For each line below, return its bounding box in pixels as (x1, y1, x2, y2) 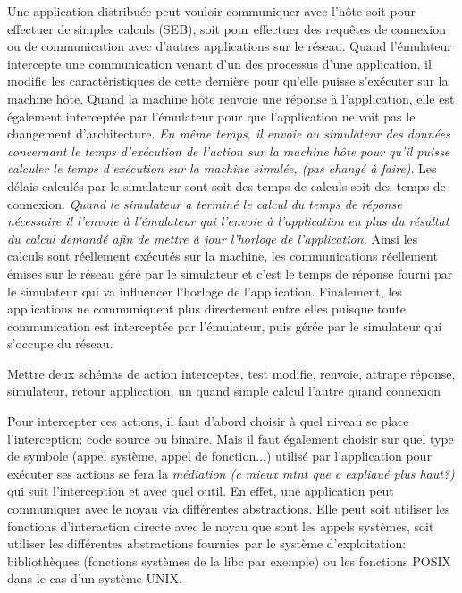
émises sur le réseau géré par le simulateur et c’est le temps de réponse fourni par (7, 263, 453, 282)
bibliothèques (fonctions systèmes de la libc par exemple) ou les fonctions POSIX (7, 551, 451, 570)
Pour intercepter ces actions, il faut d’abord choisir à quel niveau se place (7, 412, 409, 430)
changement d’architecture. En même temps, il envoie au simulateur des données (7, 124, 450, 143)
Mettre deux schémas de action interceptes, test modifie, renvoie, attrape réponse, (7, 363, 456, 382)
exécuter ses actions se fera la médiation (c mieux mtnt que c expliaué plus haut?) (7, 464, 455, 482)
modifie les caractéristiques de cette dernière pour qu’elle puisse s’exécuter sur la (7, 71, 449, 90)
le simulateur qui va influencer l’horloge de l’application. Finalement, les (7, 281, 402, 300)
